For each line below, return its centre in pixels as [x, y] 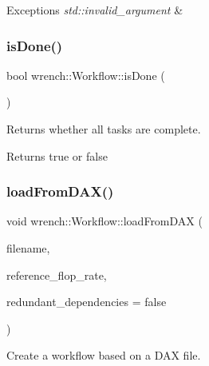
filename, [28, 248]
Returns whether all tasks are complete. [104, 129]
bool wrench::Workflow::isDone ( [86, 75]
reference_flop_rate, [57, 274]
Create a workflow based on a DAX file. [104, 355]
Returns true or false [57, 155]
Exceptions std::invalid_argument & [95, 10]
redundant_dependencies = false [87, 302]
